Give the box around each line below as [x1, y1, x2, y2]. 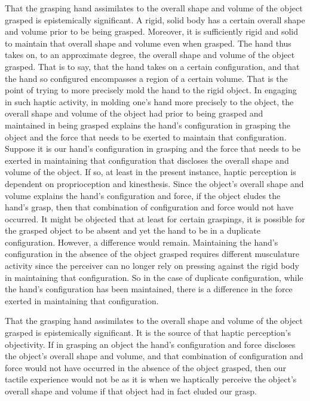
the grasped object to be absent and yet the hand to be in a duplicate [5, 224, 260, 237]
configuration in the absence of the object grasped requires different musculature [5, 247, 299, 260]
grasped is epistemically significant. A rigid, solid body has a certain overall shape [5, 13, 305, 26]
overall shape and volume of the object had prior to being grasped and [5, 107, 263, 120]
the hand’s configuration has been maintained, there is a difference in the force [5, 283, 293, 295]
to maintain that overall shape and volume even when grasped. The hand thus [5, 36, 291, 49]
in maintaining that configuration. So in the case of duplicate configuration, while [5, 271, 303, 283]
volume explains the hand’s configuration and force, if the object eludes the [5, 189, 281, 201]
